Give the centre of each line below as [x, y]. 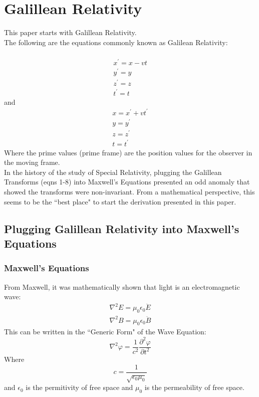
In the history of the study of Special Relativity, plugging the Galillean [113, 172]
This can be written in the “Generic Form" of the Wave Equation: [105, 332]
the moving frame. [32, 162]
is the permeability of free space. [194, 387]
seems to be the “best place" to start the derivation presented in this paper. [120, 201]
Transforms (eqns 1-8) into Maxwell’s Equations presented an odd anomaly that [127, 182]
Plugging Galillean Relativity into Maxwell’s [122, 228]
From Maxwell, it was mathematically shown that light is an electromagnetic [122, 286]
